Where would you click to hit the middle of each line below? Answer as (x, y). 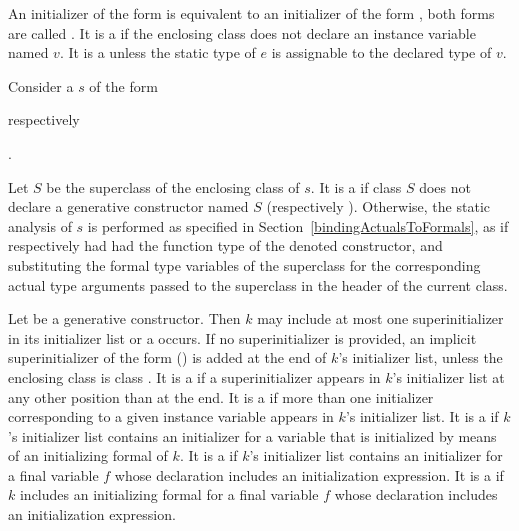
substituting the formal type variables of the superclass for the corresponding (244, 264)
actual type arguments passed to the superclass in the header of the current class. (258, 284)
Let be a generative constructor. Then (124, 318)
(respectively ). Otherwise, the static (378, 206)
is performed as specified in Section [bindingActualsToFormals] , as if (298, 225)
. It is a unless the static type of (157, 52)
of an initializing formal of (88, 455)
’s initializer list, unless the (420, 357)
